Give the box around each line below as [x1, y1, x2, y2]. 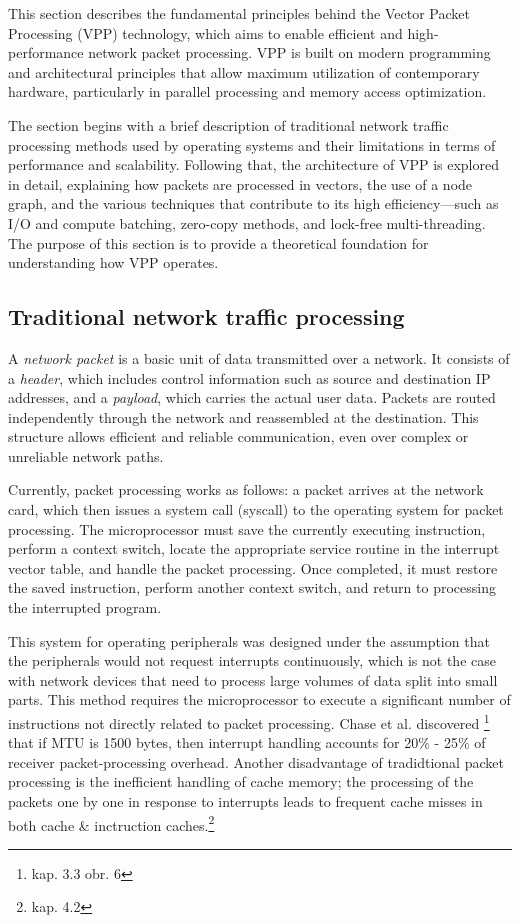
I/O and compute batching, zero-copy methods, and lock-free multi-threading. [8, 212, 486, 233]
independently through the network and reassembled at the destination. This [8, 406, 479, 427]
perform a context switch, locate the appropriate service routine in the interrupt [8, 538, 500, 559]
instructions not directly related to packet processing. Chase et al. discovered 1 [8, 710, 490, 733]
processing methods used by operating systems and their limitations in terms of [8, 134, 496, 155]
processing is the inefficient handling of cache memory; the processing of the [8, 771, 474, 792]
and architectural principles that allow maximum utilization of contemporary [8, 61, 480, 82]
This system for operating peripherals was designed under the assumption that [8, 630, 490, 651]
